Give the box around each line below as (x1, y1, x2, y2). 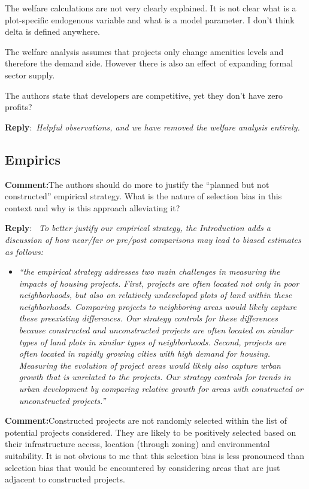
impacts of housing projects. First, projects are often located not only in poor (19, 277, 299, 289)
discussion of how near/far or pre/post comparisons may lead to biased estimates (5, 233, 301, 245)
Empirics (5, 150, 61, 168)
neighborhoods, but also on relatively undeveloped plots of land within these (19, 288, 292, 301)
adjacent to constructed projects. (5, 473, 125, 485)
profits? (5, 101, 32, 113)
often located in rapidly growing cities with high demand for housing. (19, 347, 270, 360)
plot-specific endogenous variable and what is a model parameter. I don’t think (5, 13, 295, 26)
